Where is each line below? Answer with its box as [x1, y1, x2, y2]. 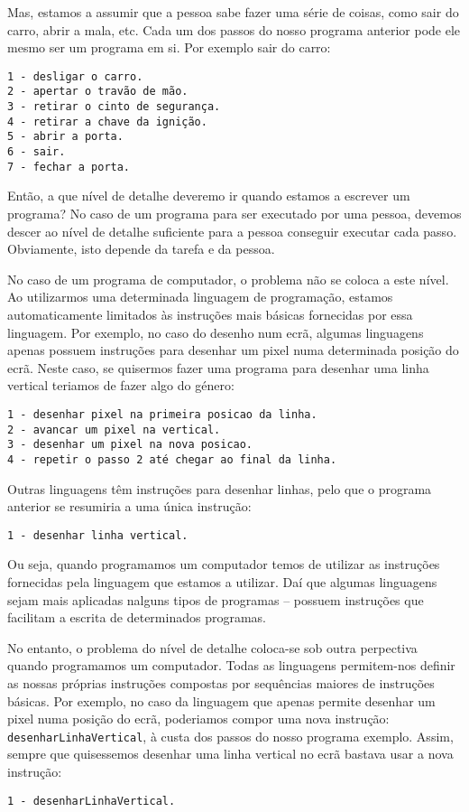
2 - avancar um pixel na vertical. [7, 423, 221, 436]
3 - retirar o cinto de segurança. [7, 100, 221, 114]
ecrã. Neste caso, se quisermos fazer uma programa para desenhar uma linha [7, 358, 429, 377]
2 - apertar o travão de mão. [7, 85, 189, 98]
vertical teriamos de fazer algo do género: [7, 376, 234, 395]
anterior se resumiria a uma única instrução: [7, 497, 252, 516]
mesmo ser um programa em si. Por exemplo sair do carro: [7, 38, 331, 57]
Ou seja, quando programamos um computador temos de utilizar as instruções [7, 555, 440, 574]
